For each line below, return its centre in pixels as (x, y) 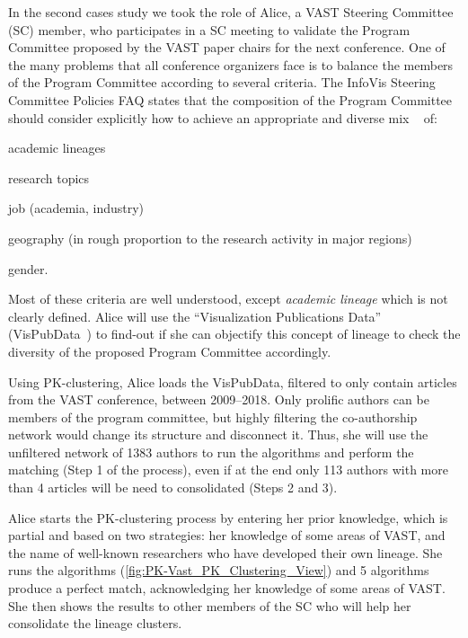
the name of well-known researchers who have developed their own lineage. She (225, 552)
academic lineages (57, 148)
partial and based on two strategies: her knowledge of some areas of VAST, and (227, 535)
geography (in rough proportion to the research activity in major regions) (210, 238)
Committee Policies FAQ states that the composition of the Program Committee (230, 99)
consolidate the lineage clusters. (95, 623)
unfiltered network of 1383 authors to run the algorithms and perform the (211, 452)
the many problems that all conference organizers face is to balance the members (231, 64)
